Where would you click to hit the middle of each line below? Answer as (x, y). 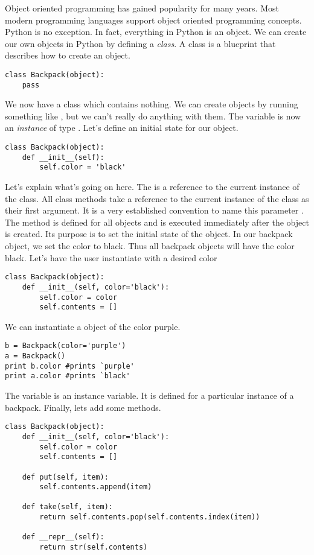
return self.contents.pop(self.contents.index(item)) (150, 517)
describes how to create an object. (68, 55)
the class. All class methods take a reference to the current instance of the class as (157, 198)
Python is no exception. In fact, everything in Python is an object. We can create (156, 32)
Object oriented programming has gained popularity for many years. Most (142, 8)
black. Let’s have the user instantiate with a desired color (111, 257)
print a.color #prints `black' (68, 376)
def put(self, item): (65, 477)
